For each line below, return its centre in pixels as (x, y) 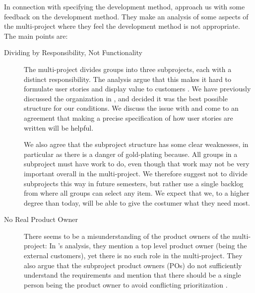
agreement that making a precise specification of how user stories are (128, 117)
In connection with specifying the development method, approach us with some (125, 6)
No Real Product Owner (41, 219)
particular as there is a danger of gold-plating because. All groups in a (131, 154)
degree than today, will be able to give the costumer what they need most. (137, 202)
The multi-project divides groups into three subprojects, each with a (128, 69)
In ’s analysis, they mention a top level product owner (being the (148, 246)
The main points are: (36, 36)
